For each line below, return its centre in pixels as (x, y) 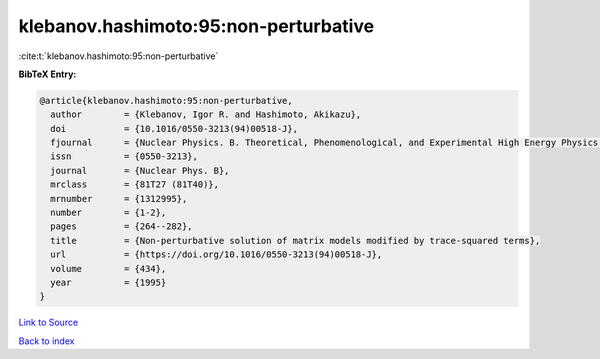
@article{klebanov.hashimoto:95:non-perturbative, (166, 100)
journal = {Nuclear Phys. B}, (140, 170)
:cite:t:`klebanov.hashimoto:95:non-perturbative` (118, 56)
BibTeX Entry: (47, 74)
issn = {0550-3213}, (124, 156)
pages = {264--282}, (122, 226)
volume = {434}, (108, 268)
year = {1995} (108, 282)
